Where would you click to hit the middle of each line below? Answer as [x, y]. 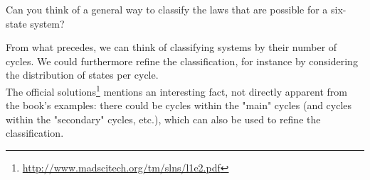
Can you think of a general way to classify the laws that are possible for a [167, 9]
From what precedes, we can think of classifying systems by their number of [171, 47]
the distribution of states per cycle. [82, 75]
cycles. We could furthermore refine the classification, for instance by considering [182, 61]
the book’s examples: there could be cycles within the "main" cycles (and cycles [179, 105]
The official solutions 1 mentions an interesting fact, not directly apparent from [176, 90]
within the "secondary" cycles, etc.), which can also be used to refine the [163, 119]
